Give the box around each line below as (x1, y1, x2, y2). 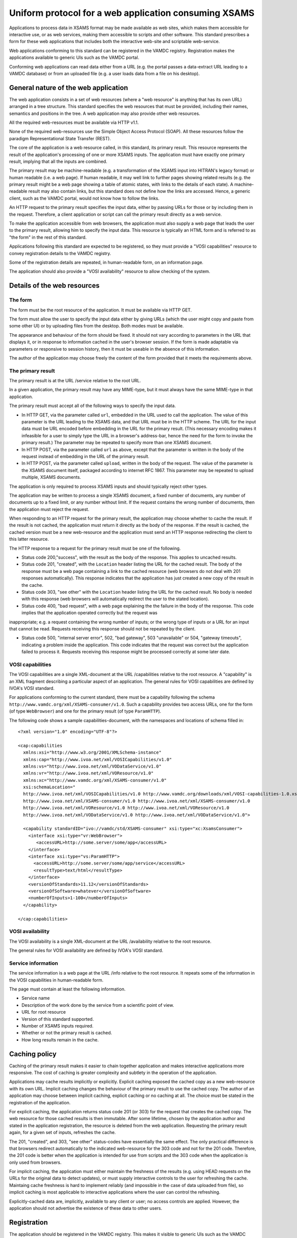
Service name (21, 995, 50, 1001)
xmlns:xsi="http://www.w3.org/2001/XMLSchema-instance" (23, 750, 162, 755)
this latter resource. (9, 536, 49, 542)
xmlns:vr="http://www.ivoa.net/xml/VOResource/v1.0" (23, 771, 154, 776)
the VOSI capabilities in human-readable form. (9, 977, 103, 983)
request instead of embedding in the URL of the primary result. (21, 453, 149, 459)
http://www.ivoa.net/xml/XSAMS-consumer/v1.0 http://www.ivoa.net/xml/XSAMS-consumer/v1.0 (23, 798, 250, 804)
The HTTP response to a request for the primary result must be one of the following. (9, 545, 181, 551)
